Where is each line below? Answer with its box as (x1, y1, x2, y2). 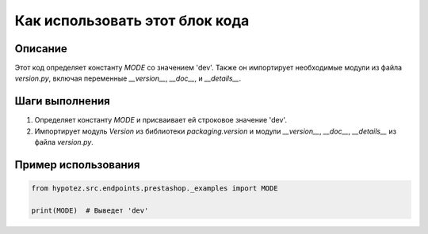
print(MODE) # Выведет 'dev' (31, 206, 149, 215)
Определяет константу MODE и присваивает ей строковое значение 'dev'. (34, 115, 287, 125)
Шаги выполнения (14, 95, 110, 108)
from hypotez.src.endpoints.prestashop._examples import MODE (31, 184, 278, 193)
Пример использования (14, 158, 140, 172)
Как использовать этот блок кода (14, 12, 250, 29)
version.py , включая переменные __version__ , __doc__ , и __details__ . (14, 74, 242, 83)
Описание (14, 42, 67, 55)
